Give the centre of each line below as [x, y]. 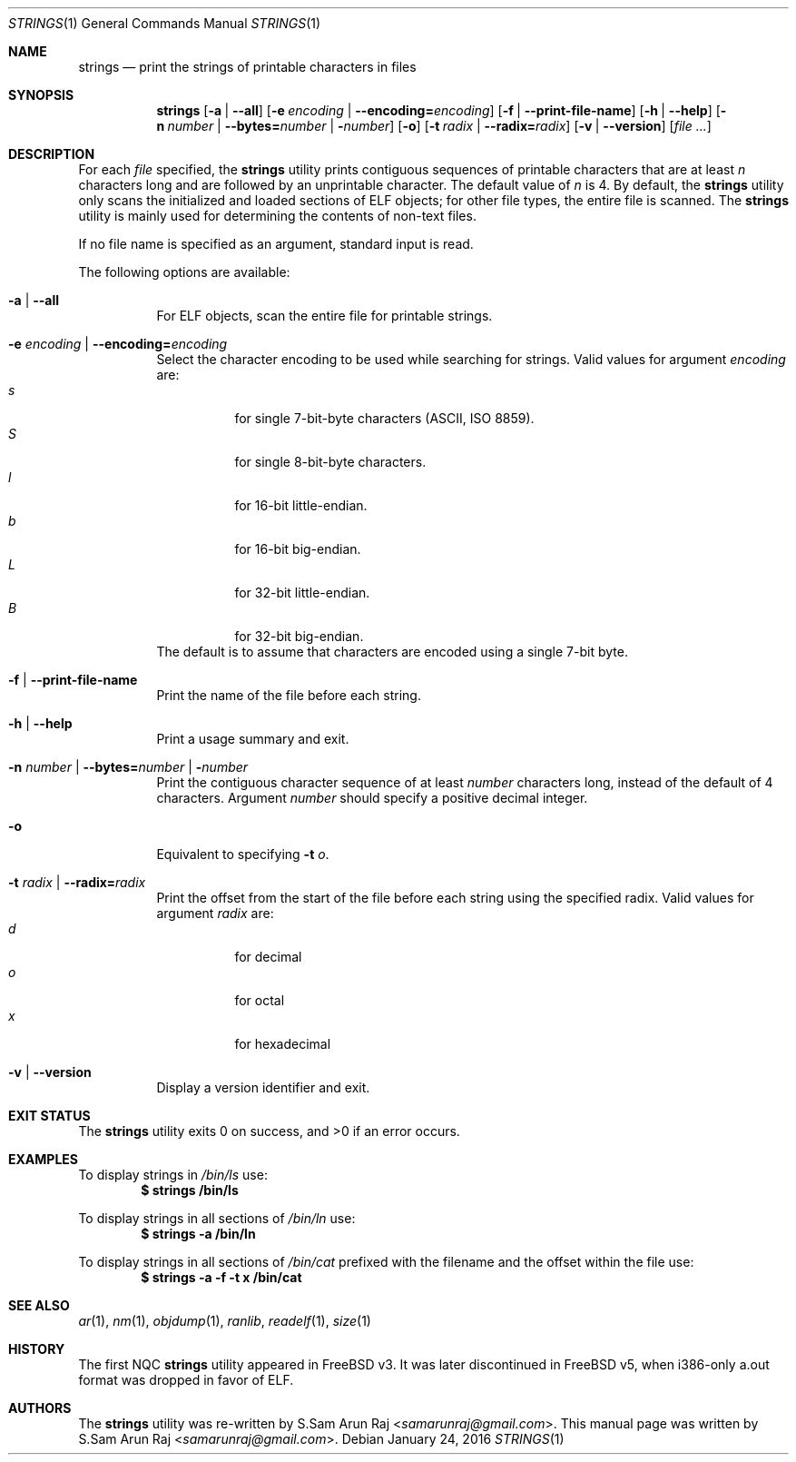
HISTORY [37, 1349]
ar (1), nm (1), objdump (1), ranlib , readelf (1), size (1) [225, 1321]
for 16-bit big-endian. [298, 549]
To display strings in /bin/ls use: [173, 1175]
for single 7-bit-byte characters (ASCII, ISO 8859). [384, 418]
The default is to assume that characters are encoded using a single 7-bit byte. [392, 652]
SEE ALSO [39, 1305]
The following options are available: [184, 272]
